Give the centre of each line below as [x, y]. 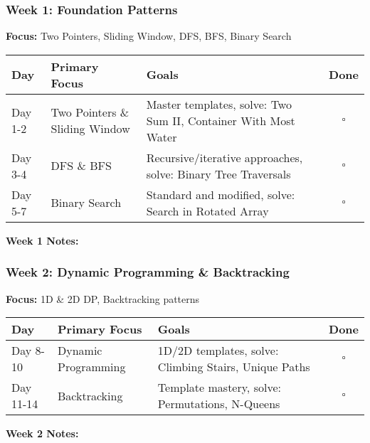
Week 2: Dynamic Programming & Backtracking [148, 272]
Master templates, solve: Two [219, 104]
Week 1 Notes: [42, 240]
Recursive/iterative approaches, [224, 157]
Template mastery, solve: [219, 388]
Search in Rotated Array [207, 210]
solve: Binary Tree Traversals [218, 174]
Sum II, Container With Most [221, 120]
